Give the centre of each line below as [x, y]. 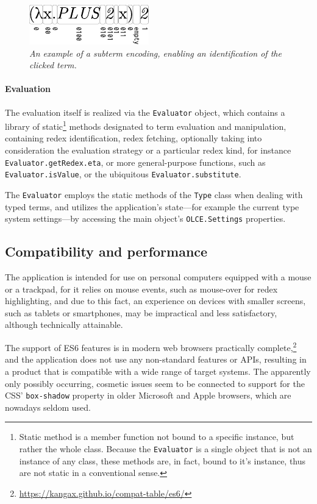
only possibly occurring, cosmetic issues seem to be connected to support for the [155, 383]
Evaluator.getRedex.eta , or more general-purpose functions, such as [135, 162]
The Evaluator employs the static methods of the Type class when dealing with [154, 194]
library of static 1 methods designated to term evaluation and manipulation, [146, 125]
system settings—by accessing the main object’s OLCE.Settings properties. [145, 218]
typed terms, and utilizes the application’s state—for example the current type [152, 206]
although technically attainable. [64, 325]
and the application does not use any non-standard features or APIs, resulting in [156, 359]
